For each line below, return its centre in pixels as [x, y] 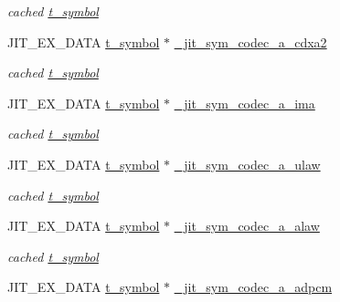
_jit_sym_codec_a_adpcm [253, 287]
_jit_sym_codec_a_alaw [247, 226]
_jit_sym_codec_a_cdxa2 [250, 42]
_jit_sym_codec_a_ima [244, 103]
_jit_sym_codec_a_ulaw [247, 164]
